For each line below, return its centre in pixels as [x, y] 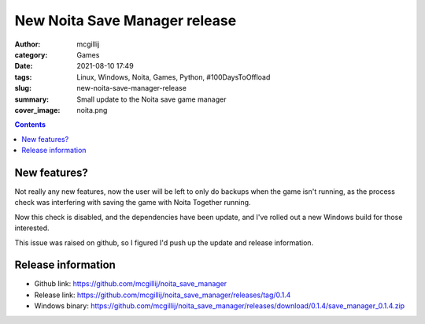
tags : [23, 77]
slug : [23, 88]
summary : [32, 99]
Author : [28, 44]
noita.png [92, 110]
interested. [32, 228]
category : [31, 54]
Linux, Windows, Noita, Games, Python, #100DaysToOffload [174, 77]
